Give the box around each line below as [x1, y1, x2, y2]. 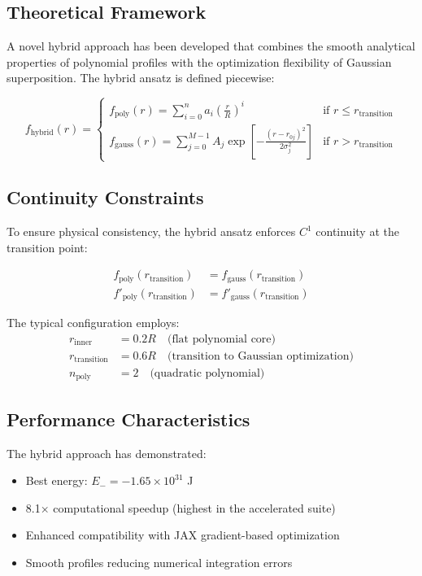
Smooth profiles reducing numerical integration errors [25, 553, 293, 570]
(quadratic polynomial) [150, 367, 265, 379]
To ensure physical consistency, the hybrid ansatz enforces [7, 223, 296, 240]
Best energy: [25, 472, 88, 489]
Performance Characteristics [7, 406, 250, 431]
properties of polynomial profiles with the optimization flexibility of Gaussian [7, 53, 392, 70]
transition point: [7, 238, 88, 255]
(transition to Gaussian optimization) [167, 350, 354, 362]
